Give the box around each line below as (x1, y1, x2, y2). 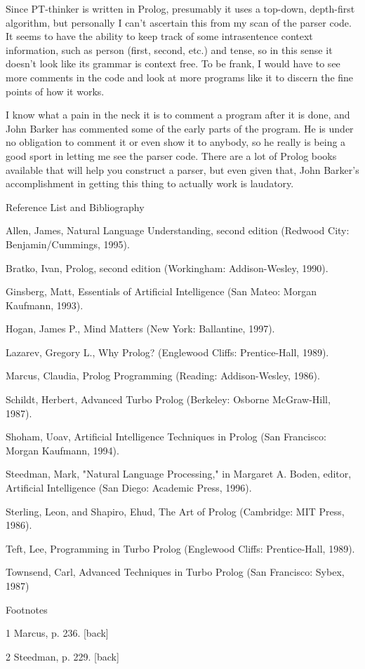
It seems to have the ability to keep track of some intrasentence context (6, 29, 313, 43)
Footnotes (6, 602, 48, 616)
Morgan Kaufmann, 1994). (6, 442, 119, 457)
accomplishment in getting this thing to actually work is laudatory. (6, 176, 294, 191)
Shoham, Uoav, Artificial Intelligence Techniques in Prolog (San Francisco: (6, 429, 326, 444)
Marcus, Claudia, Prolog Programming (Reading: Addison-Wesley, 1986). (6, 368, 320, 383)
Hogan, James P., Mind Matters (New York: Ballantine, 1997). (6, 321, 275, 336)
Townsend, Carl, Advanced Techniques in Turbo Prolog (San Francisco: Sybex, (6, 565, 345, 579)
